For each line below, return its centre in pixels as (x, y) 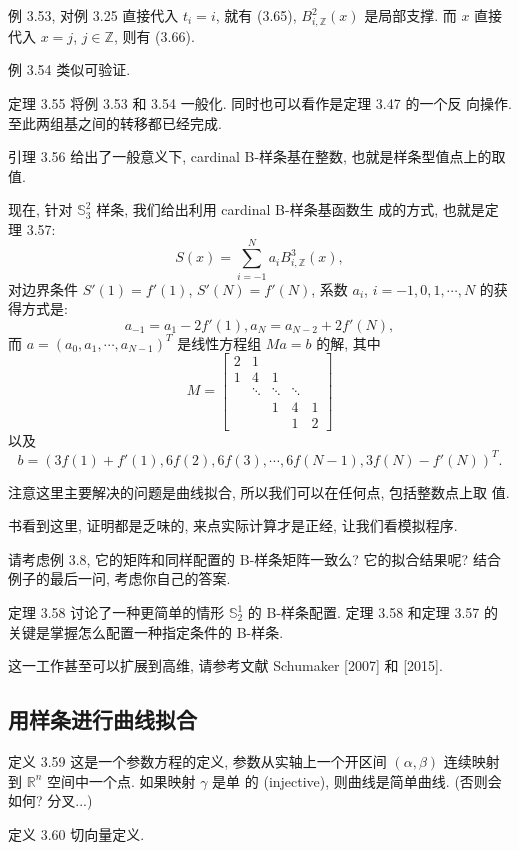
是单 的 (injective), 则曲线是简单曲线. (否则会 (357, 780)
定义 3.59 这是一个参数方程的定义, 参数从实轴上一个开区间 (197, 761)
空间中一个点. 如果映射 (121, 780)
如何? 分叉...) (50, 800)
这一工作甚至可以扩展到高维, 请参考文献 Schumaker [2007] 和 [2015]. (225, 665)
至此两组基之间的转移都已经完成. (115, 122)
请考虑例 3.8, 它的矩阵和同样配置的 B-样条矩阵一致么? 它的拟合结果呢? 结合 (254, 558)
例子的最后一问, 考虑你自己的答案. (119, 578)
